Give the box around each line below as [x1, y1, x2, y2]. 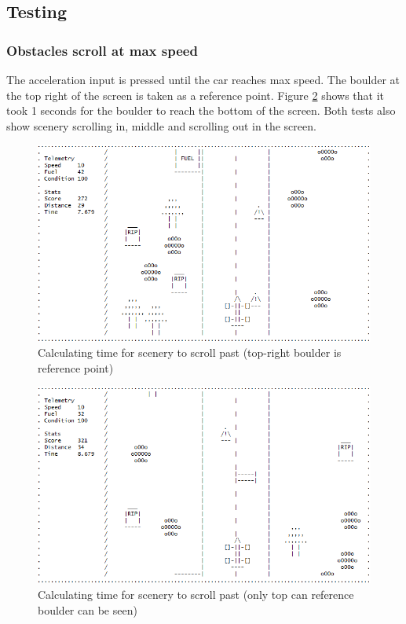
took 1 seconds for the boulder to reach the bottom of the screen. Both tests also [6, 102, 396, 119]
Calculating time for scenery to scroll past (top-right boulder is [38, 344, 342, 361]
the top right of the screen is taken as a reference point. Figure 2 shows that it [6, 86, 385, 103]
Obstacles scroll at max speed [6, 40, 198, 60]
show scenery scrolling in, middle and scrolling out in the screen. [6, 117, 316, 134]
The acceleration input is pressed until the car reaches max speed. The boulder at [6, 72, 401, 87]
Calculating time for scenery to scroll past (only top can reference [38, 586, 354, 603]
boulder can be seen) [38, 601, 137, 618]
